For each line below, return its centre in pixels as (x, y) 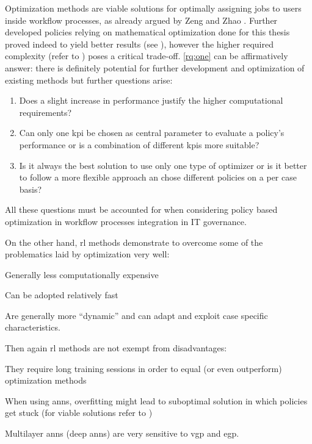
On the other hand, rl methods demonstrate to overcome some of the (134, 242)
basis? (31, 189)
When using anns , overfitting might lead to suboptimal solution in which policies (156, 400)
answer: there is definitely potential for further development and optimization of (155, 67)
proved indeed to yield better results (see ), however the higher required (139, 44)
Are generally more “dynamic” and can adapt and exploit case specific (136, 315)
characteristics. (33, 327)
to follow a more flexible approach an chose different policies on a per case (158, 177)
